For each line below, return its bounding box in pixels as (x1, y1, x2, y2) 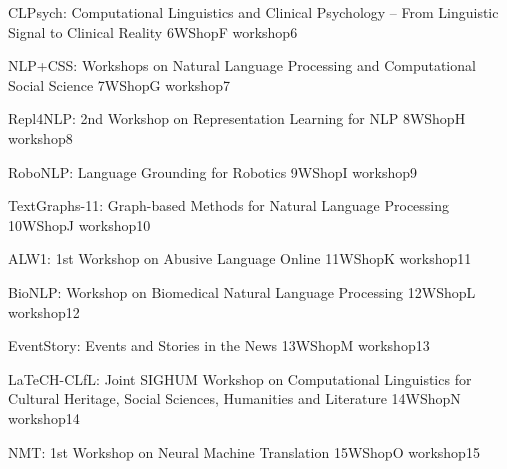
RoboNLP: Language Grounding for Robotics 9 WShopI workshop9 (8, 161, 418, 182)
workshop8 (8, 127, 73, 148)
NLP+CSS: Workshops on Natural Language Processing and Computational (8, 55, 476, 76)
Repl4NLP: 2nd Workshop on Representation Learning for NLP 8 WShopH (8, 108, 466, 129)
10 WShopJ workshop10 (8, 214, 151, 235)
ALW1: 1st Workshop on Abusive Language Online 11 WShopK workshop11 (8, 248, 472, 269)
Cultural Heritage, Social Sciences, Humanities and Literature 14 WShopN (8, 388, 461, 409)
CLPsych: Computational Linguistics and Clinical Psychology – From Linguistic (8, 2, 499, 22)
